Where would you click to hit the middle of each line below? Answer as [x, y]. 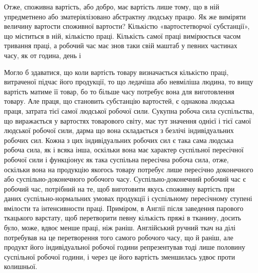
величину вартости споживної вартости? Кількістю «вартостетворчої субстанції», [127, 26]
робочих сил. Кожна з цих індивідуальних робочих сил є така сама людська [119, 140]
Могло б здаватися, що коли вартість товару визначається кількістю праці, [116, 72]
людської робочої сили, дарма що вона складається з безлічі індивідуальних [119, 130]
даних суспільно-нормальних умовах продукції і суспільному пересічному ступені [128, 198]
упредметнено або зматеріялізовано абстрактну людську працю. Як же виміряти [125, 16]
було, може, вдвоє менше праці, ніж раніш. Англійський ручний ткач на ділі [120, 228]
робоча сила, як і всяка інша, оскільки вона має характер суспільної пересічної [124, 150]
